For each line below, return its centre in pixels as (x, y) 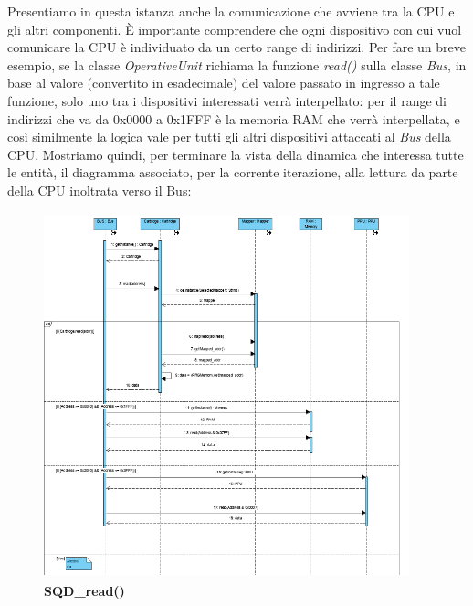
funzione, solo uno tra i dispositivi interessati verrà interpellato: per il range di (227, 100)
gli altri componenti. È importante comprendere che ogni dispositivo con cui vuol (235, 29)
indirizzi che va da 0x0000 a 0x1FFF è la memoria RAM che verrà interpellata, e (234, 118)
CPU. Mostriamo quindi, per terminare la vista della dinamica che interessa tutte (236, 154)
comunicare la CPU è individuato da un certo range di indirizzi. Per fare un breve (236, 47)
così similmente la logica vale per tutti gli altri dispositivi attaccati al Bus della (229, 137)
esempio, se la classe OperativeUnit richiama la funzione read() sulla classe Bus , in (237, 64)
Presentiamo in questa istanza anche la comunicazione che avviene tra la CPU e (231, 11)
